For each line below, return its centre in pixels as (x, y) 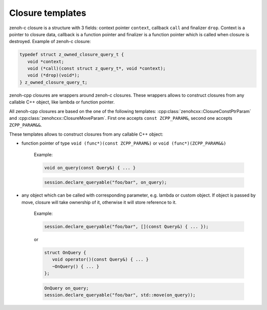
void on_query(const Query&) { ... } (90, 168)
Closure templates (48, 13)
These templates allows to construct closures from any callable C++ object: (86, 134)
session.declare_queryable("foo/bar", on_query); (106, 182)
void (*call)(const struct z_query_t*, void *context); (96, 69)
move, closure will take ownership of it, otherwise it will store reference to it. (99, 202)
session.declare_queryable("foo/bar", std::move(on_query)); (120, 295)
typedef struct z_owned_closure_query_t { (72, 55)
